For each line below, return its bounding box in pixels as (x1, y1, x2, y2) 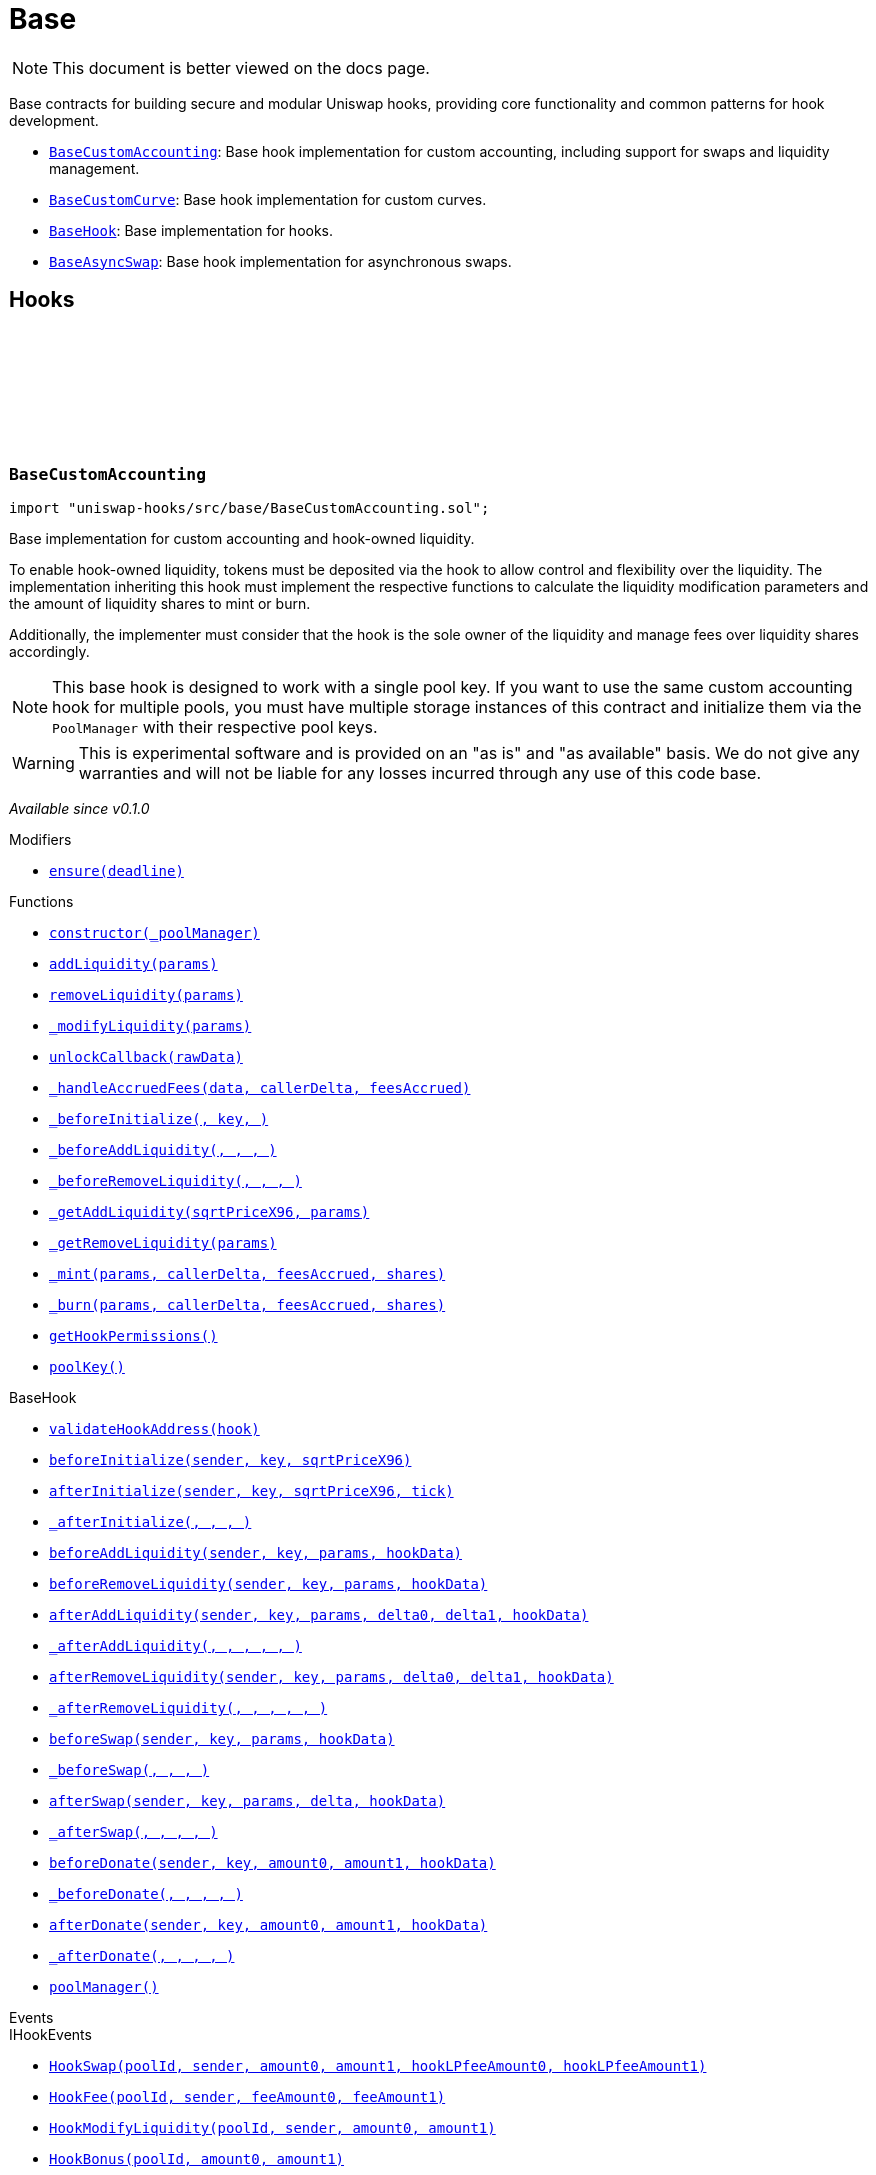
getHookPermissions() (49, 1327, 218, 1344)
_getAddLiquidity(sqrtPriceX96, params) (49, 1203, 370, 1220)
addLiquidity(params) (49, 955, 218, 972)
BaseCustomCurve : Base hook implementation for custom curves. (49, 190, 487, 208)
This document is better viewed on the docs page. (52, 57, 430, 78)
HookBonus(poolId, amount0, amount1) (49, 2150, 345, 2167)
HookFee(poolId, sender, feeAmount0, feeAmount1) (49, 2088, 446, 2105)
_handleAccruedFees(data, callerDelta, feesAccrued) (49, 1079, 471, 1096)
